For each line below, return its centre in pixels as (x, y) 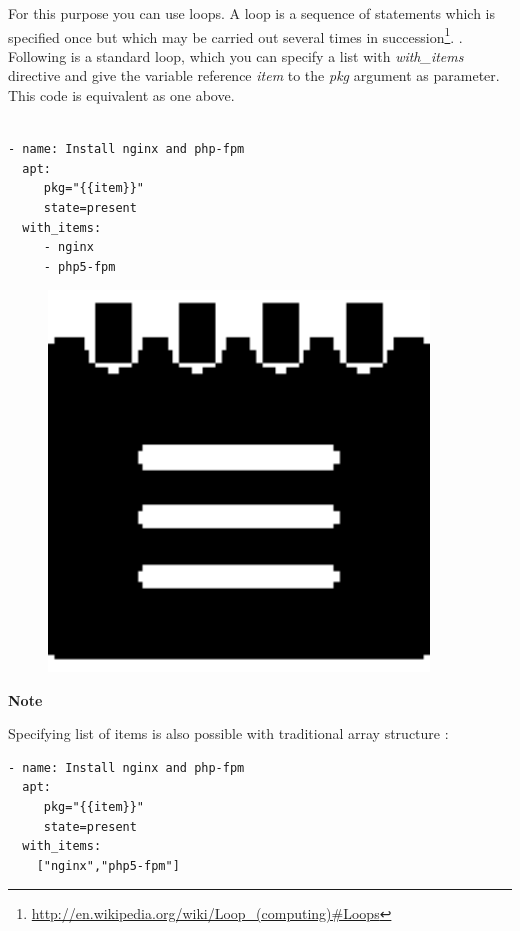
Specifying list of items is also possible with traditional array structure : (228, 733)
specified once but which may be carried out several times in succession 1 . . (235, 35)
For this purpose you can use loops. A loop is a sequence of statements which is (252, 13)
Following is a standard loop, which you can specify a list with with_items (236, 55)
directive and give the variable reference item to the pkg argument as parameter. (254, 75)
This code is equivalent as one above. (121, 95)
